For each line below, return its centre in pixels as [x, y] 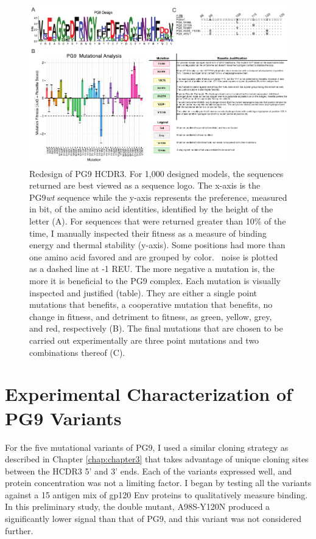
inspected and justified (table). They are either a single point [143, 292]
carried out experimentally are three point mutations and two [144, 340]
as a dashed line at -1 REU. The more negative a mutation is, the [152, 269]
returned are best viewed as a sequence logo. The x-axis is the [145, 185]
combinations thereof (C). [77, 352]
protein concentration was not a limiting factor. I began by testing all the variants [158, 483]
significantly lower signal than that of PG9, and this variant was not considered [153, 519]
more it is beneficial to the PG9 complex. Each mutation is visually [155, 281]
